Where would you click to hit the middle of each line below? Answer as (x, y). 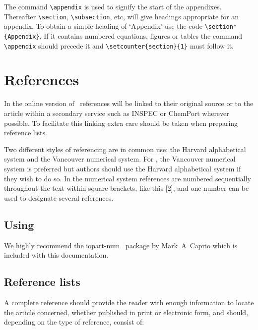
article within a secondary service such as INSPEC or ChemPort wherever (117, 113)
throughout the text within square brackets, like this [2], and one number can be (127, 188)
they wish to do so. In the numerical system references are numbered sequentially (128, 178)
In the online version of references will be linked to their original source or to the (129, 103)
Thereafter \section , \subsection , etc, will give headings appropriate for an (122, 16)
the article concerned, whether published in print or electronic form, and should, (126, 312)
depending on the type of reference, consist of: (74, 322)
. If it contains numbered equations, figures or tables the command (141, 35)
